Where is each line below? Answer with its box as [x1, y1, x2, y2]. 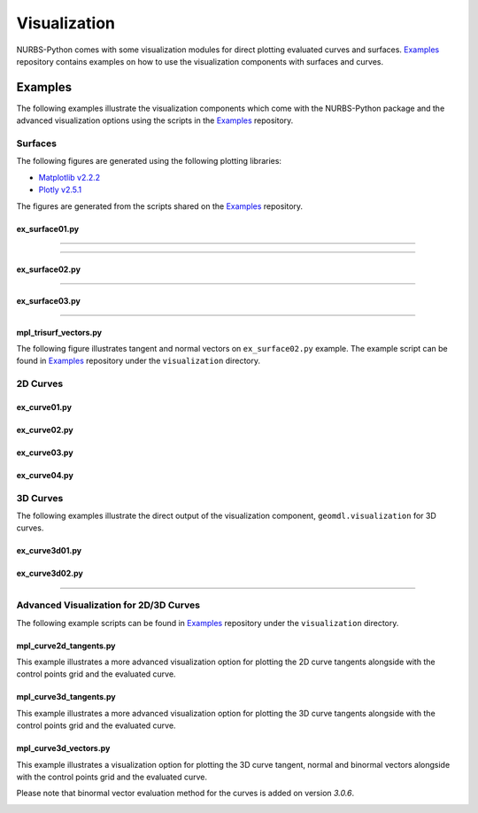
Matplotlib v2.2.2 [38, 172, 101, 182]
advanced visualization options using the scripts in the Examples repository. [16, 115, 294, 126]
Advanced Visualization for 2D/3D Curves [16, 599, 201, 611]
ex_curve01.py [16, 401, 73, 412]
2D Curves [16, 377, 64, 390]
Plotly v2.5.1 [38, 184, 82, 195]
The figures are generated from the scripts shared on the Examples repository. [16, 200, 304, 212]
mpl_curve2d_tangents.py [16, 640, 116, 651]
